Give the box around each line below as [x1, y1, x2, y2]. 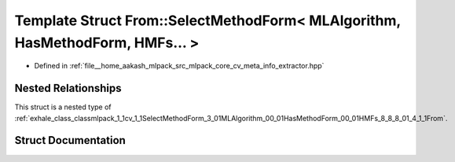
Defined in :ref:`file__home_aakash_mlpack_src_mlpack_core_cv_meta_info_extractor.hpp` [34, 61, 325, 71]
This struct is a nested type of [14, 102, 112, 112]
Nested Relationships [14, 82, 122, 95]
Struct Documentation [14, 134, 126, 147]
